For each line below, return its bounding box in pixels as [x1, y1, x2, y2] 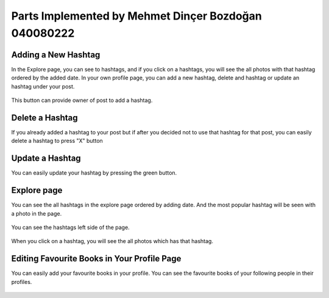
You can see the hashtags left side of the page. [11, 223, 130, 231]
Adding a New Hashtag [11, 49, 101, 60]
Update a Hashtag [11, 153, 82, 164]
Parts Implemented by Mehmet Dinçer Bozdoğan [11, 9, 262, 23]
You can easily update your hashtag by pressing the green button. [11, 169, 177, 176]
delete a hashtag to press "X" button [11, 137, 103, 145]
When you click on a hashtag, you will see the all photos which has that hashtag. [11, 238, 213, 245]
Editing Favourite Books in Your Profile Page [11, 253, 182, 264]
